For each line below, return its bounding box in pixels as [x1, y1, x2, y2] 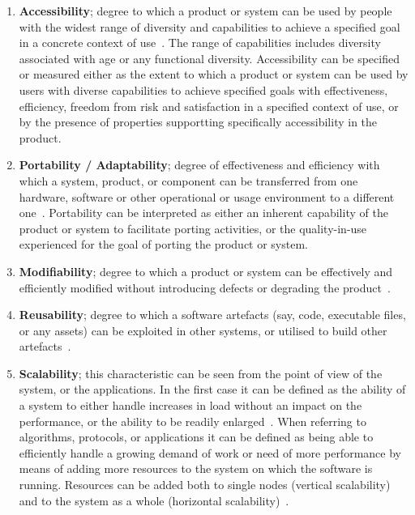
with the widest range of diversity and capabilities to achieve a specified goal [19, 18, 400, 35]
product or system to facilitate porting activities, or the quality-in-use [19, 219, 367, 236]
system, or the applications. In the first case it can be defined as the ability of [19, 381, 406, 398]
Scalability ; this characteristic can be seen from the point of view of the [19, 364, 383, 381]
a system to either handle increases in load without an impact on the [19, 397, 362, 414]
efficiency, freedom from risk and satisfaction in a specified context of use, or [19, 97, 399, 114]
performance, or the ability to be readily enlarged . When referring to [19, 412, 366, 429]
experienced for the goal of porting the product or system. [19, 236, 308, 253]
